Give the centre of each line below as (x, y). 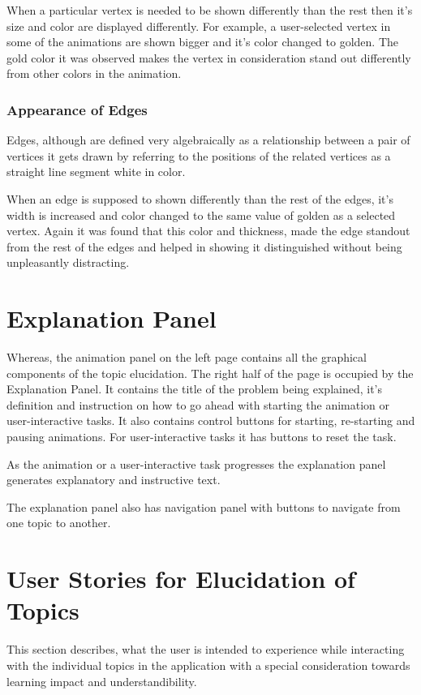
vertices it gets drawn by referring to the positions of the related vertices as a (199, 155)
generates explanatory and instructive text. (114, 480)
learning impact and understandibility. (102, 681)
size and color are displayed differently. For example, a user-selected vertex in (199, 26)
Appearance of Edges (77, 109)
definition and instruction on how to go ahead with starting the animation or (198, 404)
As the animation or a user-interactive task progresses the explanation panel (196, 463)
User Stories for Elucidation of (181, 579)
